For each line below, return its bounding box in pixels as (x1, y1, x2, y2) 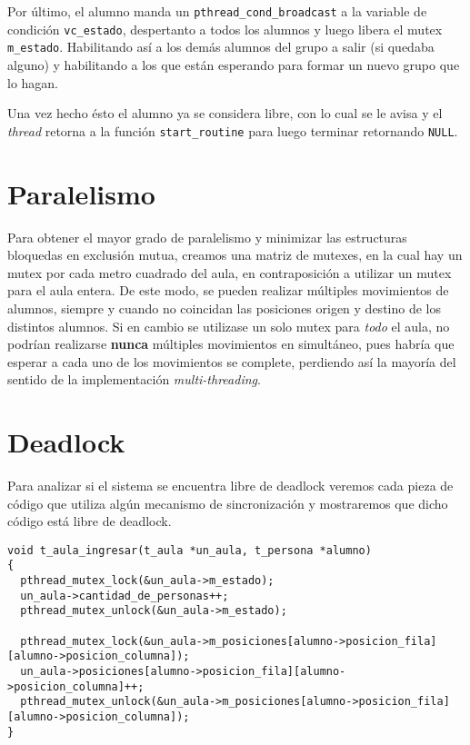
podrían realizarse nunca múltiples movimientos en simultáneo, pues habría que (7, 334, 455, 353)
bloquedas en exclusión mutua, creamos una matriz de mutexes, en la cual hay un (7, 245, 463, 264)
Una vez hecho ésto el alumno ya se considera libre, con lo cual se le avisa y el (7, 104, 443, 123)
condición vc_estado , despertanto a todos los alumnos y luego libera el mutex (7, 19, 443, 38)
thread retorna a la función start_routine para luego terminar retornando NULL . (7, 121, 458, 140)
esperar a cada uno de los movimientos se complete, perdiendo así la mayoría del (7, 352, 456, 371)
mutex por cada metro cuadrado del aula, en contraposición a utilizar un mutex (7, 263, 452, 282)
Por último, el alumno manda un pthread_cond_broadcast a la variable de (7, 2, 427, 20)
